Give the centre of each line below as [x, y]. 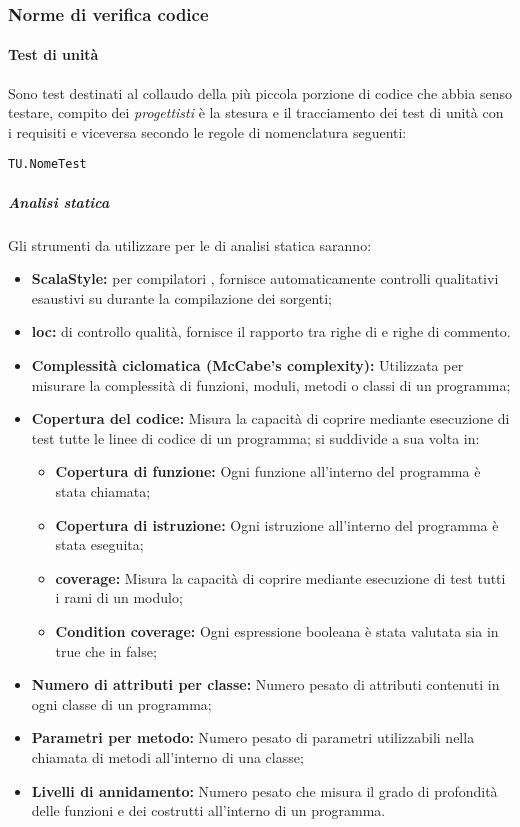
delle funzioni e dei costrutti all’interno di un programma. [208, 810]
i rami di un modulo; [119, 597]
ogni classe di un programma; [121, 703]
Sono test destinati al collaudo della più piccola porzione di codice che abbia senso [260, 92]
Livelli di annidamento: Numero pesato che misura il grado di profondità [264, 790]
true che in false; [106, 650]
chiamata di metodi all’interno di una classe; [167, 756]
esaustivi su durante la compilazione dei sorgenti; [182, 297]
